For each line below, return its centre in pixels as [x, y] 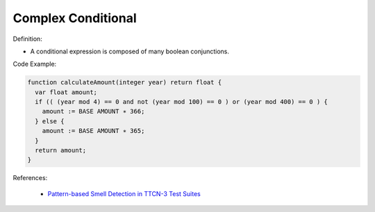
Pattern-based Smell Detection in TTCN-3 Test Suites [124, 193]
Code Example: [35, 64]
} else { [50, 121]
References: [30, 178]
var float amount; [66, 92]
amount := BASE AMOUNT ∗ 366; [93, 112]
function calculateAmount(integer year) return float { [125, 82]
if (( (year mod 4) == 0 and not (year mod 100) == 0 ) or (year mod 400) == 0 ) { [181, 102]
